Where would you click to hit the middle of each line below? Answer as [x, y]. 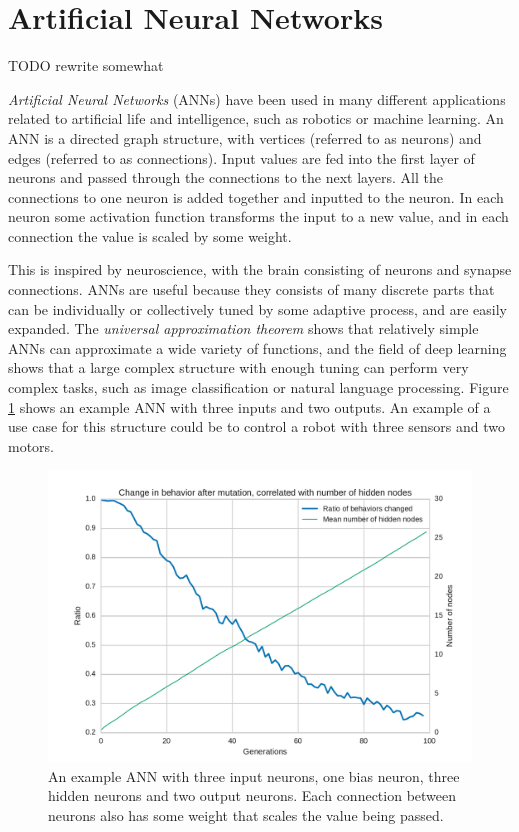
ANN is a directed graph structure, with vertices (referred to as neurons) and [245, 137]
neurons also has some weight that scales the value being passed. [246, 814]
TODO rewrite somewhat [86, 65]
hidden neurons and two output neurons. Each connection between [252, 795]
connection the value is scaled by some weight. [150, 235]
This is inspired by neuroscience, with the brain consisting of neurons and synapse [260, 269]
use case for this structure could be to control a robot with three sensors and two [256, 426]
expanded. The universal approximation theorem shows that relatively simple [243, 328]
